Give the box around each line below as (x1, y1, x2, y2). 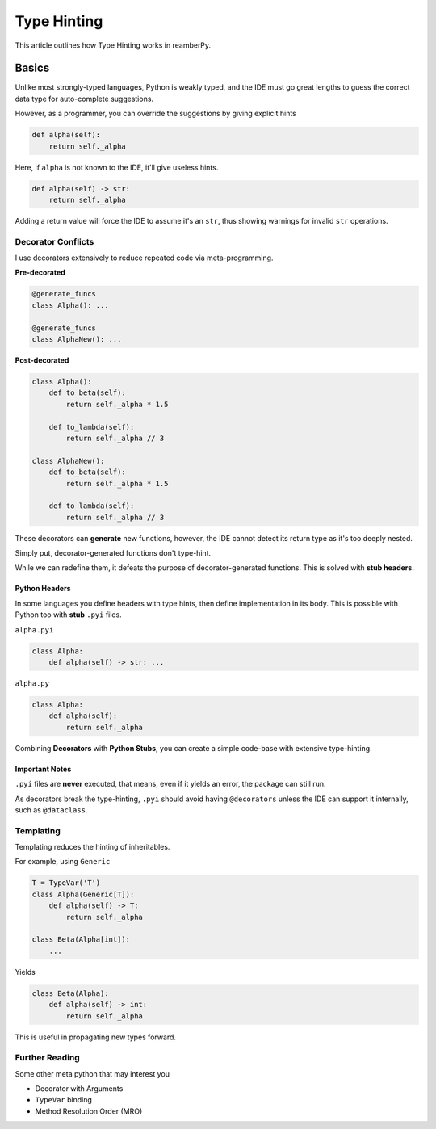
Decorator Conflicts (15, 236, 94, 247)
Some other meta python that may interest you (15, 1068, 170, 1078)
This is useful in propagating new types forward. (15, 1032, 177, 1042)
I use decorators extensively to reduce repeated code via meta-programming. (15, 253, 274, 262)
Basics (15, 61, 50, 75)
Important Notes (15, 764, 72, 774)
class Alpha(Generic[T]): (31, 889, 135, 899)
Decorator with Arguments (35, 1084, 124, 1093)
